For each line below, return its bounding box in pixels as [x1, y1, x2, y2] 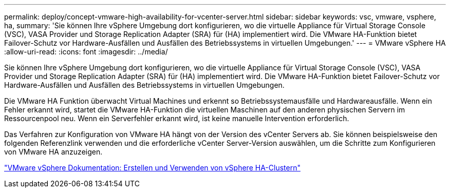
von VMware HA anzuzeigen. [4, 147, 103, 156]
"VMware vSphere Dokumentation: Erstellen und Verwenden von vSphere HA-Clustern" [4, 163, 301, 172]
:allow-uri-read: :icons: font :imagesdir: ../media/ [4, 47, 168, 56]
